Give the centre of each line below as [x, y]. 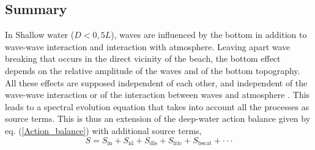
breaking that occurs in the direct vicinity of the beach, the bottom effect [143, 58]
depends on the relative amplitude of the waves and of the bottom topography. [153, 70]
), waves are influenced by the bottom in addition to [209, 35]
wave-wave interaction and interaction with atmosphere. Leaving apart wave [148, 46]
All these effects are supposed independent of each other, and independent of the [156, 82]
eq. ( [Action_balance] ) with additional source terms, [103, 130]
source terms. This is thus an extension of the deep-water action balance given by [158, 118]
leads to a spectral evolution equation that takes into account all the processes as [157, 106]
